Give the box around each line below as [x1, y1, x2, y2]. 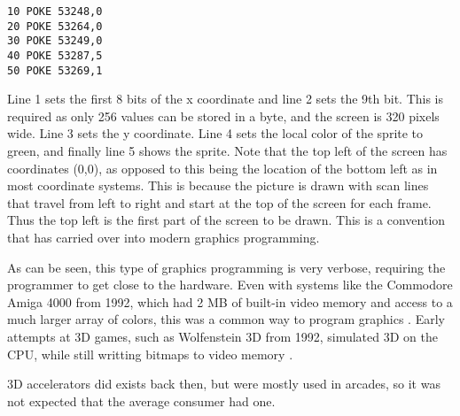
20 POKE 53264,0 [7, 19, 103, 33]
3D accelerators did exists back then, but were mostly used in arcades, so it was [7, 374, 441, 393]
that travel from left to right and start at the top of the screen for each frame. [7, 193, 432, 212]
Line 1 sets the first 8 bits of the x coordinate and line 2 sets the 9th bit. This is [7, 89, 444, 108]
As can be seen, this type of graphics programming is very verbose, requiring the [7, 258, 446, 276]
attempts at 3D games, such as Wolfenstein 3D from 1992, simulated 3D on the [7, 327, 438, 345]
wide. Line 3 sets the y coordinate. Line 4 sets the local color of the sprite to [7, 124, 424, 143]
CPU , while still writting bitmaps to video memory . [7, 344, 293, 363]
